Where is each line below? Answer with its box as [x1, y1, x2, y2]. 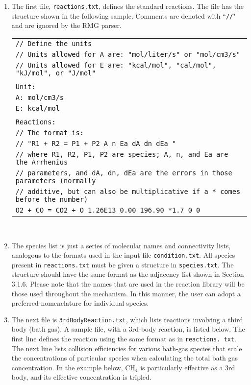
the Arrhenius [15, 158, 68, 166]
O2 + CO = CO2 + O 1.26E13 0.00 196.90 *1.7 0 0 [15, 206, 201, 214]
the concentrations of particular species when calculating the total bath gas [11, 353, 238, 363]
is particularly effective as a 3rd [140, 362, 235, 372]
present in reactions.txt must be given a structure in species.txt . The [11, 259, 234, 269]
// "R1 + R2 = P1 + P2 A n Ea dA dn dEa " [15, 139, 176, 147]
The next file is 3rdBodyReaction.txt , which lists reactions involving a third [11, 314, 243, 324]
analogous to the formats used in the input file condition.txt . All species [11, 250, 235, 260]
